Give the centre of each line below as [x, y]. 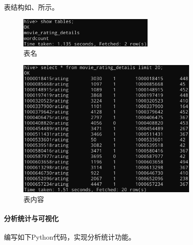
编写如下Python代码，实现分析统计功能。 [70, 237]
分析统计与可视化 [31, 218]
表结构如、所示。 [31, 7]
